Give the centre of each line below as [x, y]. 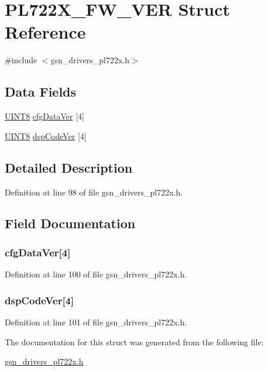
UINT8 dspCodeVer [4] [46, 135]
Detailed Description [69, 167]
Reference [45, 32]
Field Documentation [70, 223]
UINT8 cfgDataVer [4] [44, 116]
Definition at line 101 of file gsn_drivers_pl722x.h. [96, 322]
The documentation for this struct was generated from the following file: [134, 341]
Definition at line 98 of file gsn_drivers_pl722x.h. [94, 192]
